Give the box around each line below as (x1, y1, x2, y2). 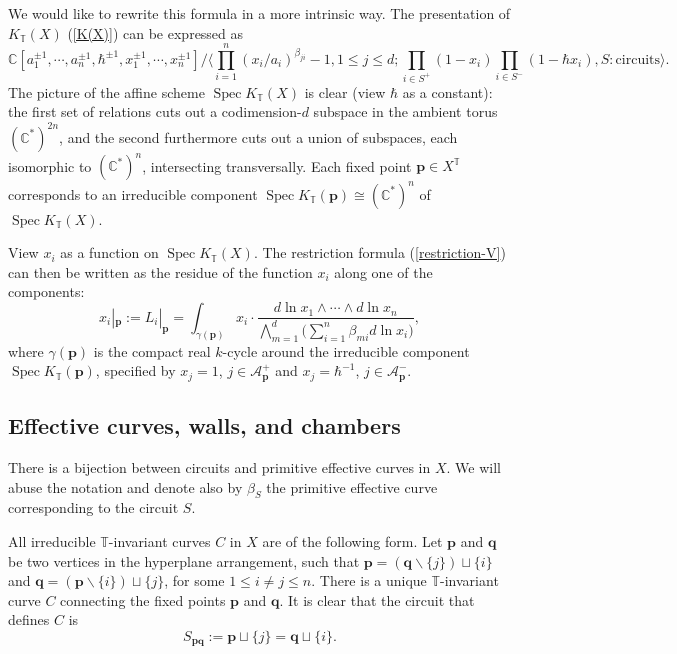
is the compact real (93, 340, 211, 361)
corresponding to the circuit (8, 497, 179, 518)
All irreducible (8, 530, 96, 551)
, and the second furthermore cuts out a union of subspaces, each (59, 126, 458, 147)
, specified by (95, 360, 176, 381)
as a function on (60, 242, 159, 263)
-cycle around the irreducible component (222, 340, 470, 361)
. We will (446, 456, 501, 477)
